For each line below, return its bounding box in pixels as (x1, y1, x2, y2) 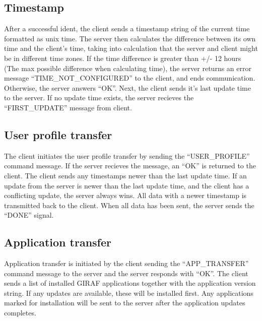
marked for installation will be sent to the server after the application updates (4, 297, 245, 308)
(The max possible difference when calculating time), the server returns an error (4, 62, 251, 73)
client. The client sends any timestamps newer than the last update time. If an (4, 170, 247, 180)
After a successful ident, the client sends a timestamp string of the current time (4, 23, 250, 34)
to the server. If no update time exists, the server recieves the (4, 92, 194, 103)
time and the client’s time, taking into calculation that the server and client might (4, 43, 258, 53)
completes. (4, 307, 36, 318)
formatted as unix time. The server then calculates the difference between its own (4, 33, 256, 43)
